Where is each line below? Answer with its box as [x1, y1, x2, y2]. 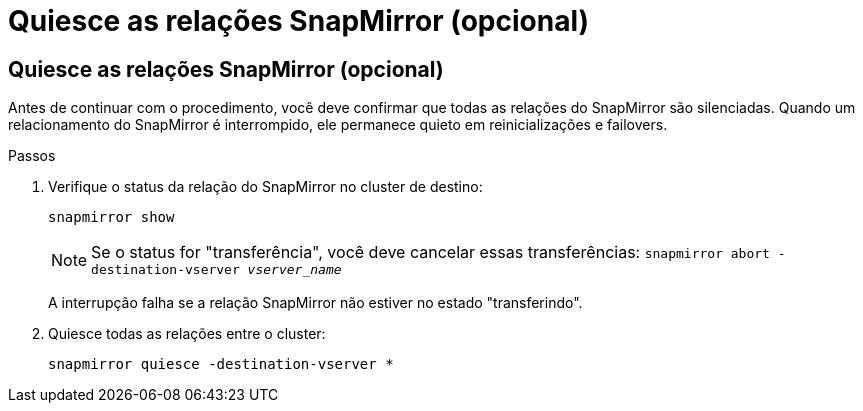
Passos [8, 147, 56, 165]
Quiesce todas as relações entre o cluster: [48, 325, 326, 343]
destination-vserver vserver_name [91, 262, 342, 278]
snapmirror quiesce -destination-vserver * [48, 356, 394, 373]
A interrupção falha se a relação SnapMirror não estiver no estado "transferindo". [48, 294, 583, 312]
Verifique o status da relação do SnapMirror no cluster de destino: [48, 178, 483, 196]
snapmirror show [48, 209, 175, 226]
